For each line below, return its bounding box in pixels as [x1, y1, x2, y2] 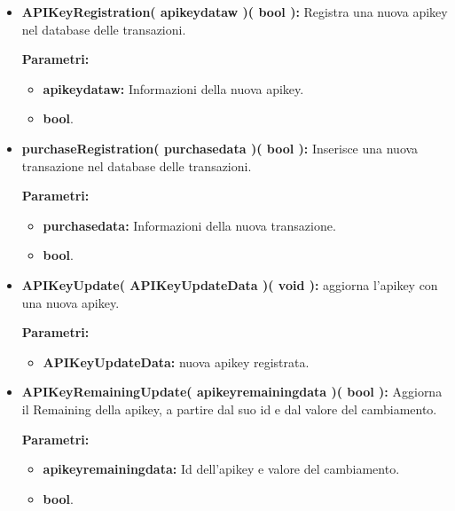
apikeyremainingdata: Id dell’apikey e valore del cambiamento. [43, 460, 400, 478]
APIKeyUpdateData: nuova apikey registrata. [43, 352, 310, 371]
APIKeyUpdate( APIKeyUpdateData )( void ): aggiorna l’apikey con [21, 275, 438, 294]
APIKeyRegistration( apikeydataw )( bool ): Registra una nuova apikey [21, 3, 448, 20]
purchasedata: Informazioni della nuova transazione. [43, 216, 336, 234]
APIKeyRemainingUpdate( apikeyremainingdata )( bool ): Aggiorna [21, 382, 443, 401]
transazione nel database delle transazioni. [21, 156, 252, 175]
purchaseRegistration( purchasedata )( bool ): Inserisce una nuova [21, 138, 419, 157]
